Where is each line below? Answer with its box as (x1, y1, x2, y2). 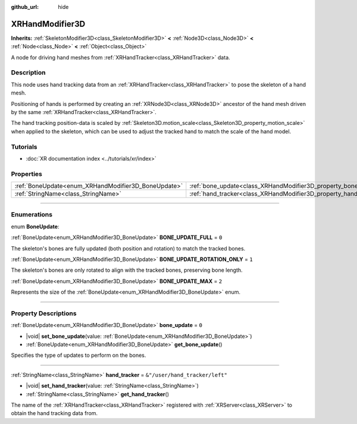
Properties (11, 169, 43, 178)
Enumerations (11, 211, 53, 219)
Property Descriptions (11, 309, 77, 318)
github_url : (11, 4, 39, 10)
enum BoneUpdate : (11, 223, 59, 230)
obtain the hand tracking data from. (11, 410, 98, 417)
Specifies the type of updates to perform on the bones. (11, 351, 146, 359)
